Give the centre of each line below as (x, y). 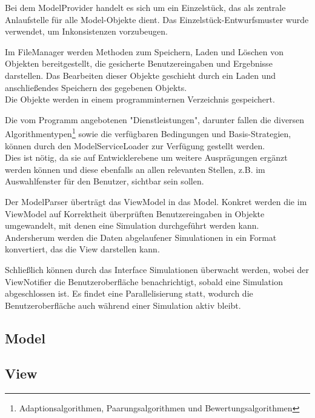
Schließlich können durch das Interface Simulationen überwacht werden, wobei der (157, 269)
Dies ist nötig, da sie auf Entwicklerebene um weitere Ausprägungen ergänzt (146, 157)
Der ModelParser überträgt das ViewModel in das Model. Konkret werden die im (156, 201)
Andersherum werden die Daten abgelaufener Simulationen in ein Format (141, 237)
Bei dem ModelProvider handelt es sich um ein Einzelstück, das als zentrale (145, 7)
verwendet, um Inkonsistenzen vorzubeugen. (86, 31)
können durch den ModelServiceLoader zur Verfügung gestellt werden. (135, 145)
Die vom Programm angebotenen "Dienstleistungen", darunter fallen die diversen (155, 119)
